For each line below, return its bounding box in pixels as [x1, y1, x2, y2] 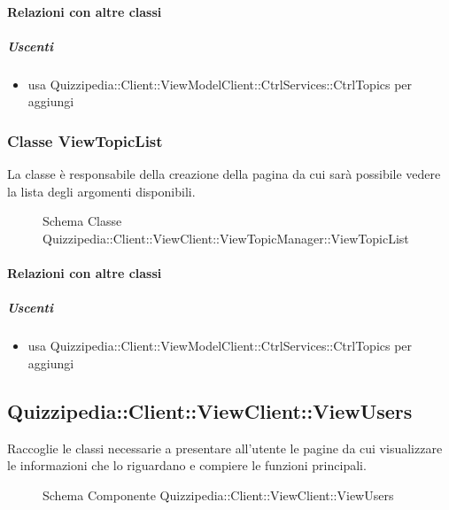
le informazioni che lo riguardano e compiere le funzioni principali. [7, 456, 367, 475]
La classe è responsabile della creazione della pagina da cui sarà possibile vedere [7, 165, 441, 183]
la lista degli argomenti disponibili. [7, 182, 196, 200]
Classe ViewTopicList [7, 129, 163, 151]
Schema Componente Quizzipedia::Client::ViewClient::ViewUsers [43, 485, 394, 504]
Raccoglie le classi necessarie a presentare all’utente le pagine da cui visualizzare [7, 438, 443, 457]
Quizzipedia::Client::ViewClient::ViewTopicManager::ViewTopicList [43, 228, 409, 247]
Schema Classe [43, 212, 122, 230]
